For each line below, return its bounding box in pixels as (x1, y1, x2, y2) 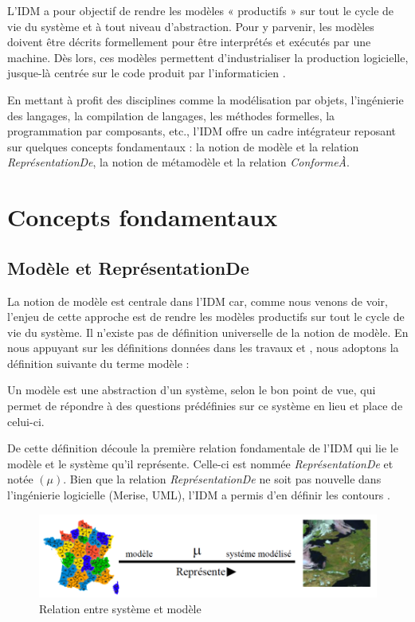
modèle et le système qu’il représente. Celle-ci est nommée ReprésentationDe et (7, 455, 393, 471)
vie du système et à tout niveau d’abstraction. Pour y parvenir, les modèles (7, 18, 374, 34)
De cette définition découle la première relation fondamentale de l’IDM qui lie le (7, 440, 398, 456)
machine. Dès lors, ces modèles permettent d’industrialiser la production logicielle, (7, 49, 409, 65)
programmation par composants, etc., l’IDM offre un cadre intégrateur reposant (7, 123, 397, 139)
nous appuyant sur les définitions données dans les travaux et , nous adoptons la (7, 339, 399, 356)
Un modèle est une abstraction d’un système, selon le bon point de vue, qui (7, 381, 376, 398)
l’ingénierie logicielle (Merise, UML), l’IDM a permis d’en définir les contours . (7, 487, 390, 503)
